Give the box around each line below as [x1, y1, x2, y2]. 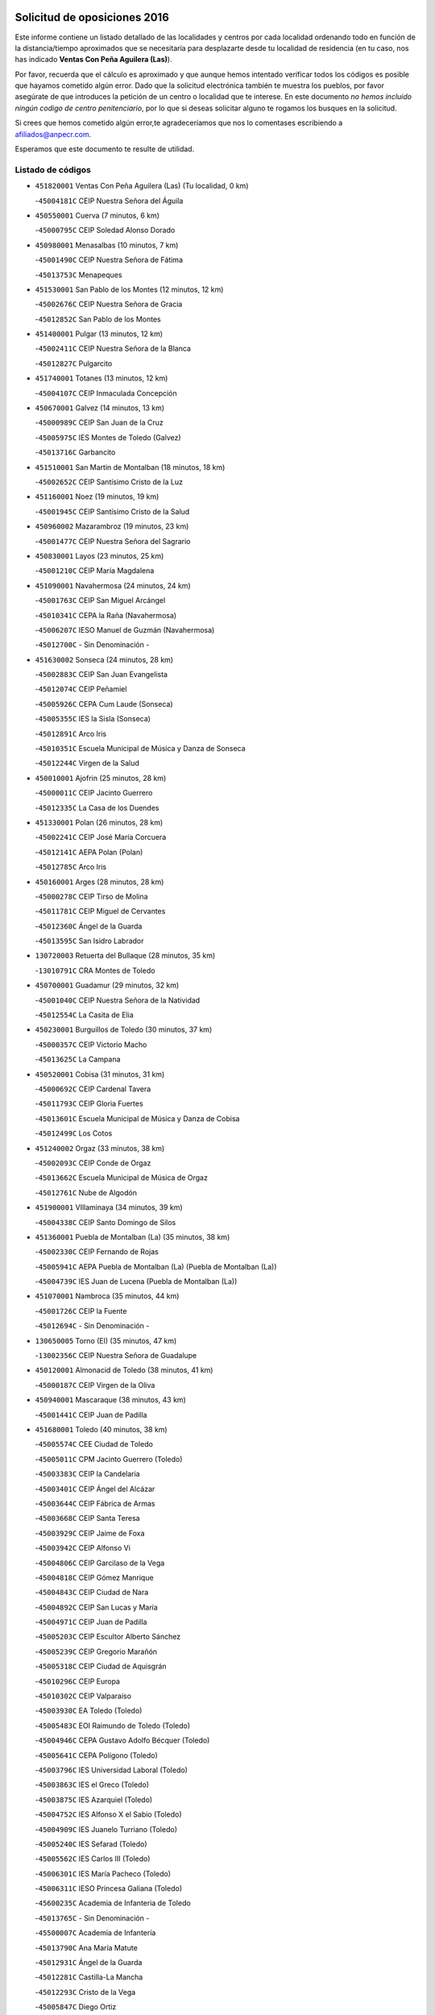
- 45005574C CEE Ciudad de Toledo [35, 1440, 153, 1449]
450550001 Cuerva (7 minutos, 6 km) [35, 210, 160, 220]
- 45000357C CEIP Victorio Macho [35, 1040, 147, 1049]
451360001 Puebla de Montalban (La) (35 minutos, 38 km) [35, 1232, 230, 1241]
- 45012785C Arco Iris [35, 862, 107, 872]
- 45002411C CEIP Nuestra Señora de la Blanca [35, 343, 191, 354]
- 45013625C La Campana [35, 1054, 121, 1064]
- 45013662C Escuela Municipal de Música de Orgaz [35, 1173, 209, 1182]
